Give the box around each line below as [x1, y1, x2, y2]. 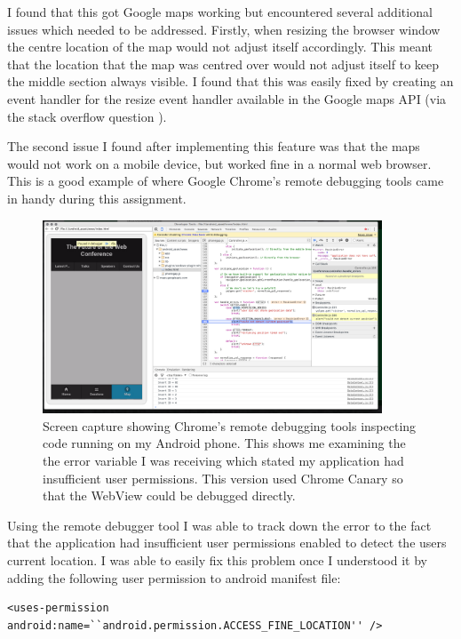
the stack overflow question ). [7, 107, 167, 125]
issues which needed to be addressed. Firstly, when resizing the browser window [7, 20, 441, 38]
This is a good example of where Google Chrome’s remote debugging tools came [7, 172, 444, 190]
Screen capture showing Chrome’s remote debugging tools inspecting [43, 416, 417, 435]
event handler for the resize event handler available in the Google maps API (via [7, 89, 447, 108]
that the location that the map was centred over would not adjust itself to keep [7, 54, 440, 73]
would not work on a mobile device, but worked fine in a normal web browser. [7, 154, 432, 172]
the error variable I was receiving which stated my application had [43, 451, 404, 469]
